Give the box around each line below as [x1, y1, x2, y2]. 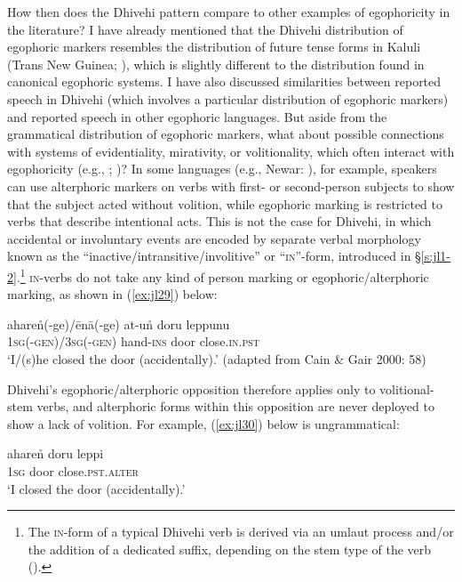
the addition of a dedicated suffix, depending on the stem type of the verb [28, 539, 432, 558]
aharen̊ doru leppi [7, 444, 104, 463]
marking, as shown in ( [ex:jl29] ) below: [7, 285, 218, 303]
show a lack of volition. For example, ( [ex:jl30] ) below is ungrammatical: [7, 414, 400, 432]
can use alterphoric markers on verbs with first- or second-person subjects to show [7, 176, 455, 195]
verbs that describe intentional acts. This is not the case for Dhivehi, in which [7, 212, 432, 230]
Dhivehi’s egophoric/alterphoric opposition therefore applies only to [7, 379, 376, 398]
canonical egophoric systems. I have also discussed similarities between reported [7, 72, 442, 91]
